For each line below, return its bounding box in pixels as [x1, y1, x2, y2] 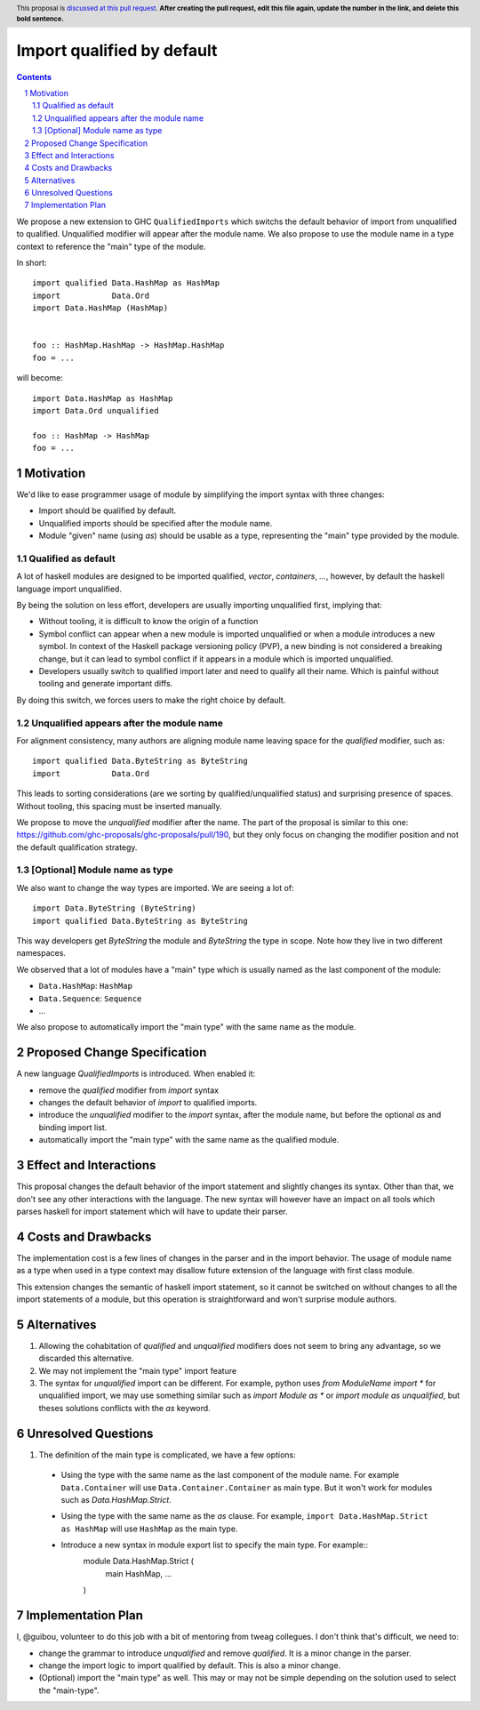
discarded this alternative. [38, 1353, 134, 1364]
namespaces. [16, 948, 67, 959]
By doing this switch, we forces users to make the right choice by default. [16, 694, 286, 705]
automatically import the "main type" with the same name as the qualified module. [38, 1135, 340, 1145]
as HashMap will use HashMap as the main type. [60, 1523, 238, 1534]
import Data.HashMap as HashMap [32, 393, 173, 404]
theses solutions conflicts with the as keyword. [38, 1402, 211, 1413]
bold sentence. [16, 14, 64, 23]
